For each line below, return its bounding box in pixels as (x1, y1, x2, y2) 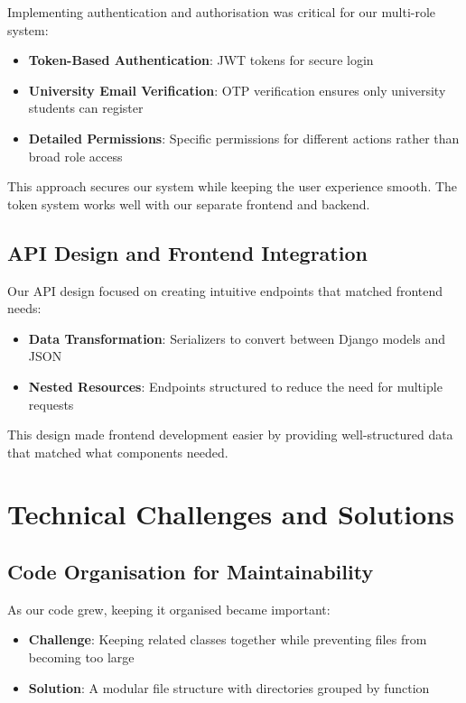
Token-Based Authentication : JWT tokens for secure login (28, 51, 374, 69)
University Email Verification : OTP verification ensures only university (28, 80, 446, 99)
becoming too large (28, 648, 135, 667)
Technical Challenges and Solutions (7, 495, 454, 532)
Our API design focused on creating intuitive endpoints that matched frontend (7, 281, 443, 300)
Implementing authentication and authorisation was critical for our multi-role (7, 3, 436, 21)
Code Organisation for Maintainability (7, 558, 374, 586)
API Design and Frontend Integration (7, 238, 368, 266)
